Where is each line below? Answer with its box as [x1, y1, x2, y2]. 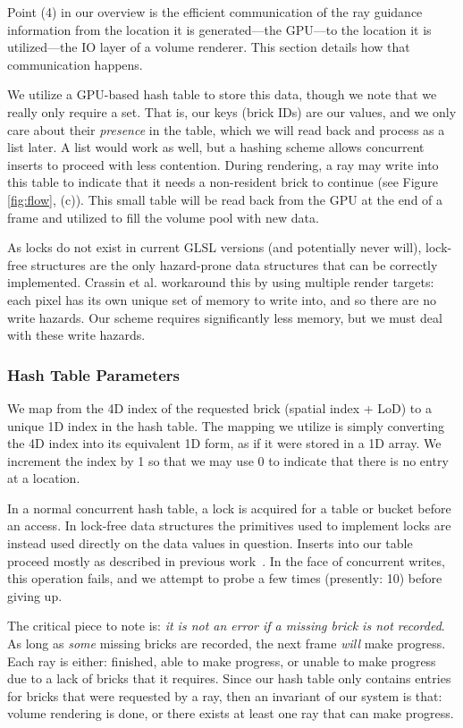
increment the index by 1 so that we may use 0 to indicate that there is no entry [7, 451, 449, 470]
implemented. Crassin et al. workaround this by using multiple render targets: [7, 273, 434, 292]
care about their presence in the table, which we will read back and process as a [7, 120, 445, 139]
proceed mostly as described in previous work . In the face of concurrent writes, [7, 551, 445, 570]
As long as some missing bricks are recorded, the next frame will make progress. [7, 634, 446, 653]
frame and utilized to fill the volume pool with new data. [7, 207, 319, 226]
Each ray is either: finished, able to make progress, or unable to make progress [7, 651, 436, 670]
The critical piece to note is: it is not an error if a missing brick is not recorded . [7, 616, 445, 635]
